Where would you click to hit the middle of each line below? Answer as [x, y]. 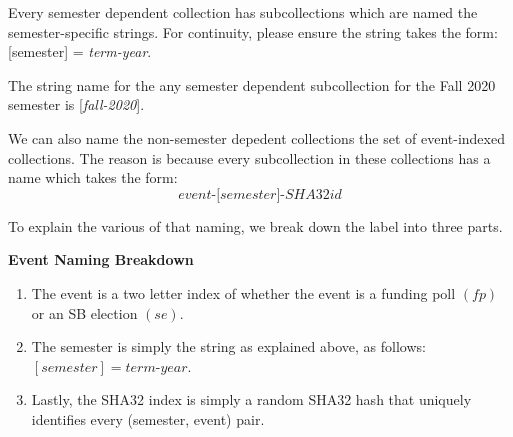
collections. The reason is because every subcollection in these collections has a [249, 157]
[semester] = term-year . [80, 51]
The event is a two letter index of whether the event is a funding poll [243, 292]
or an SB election [84, 312]
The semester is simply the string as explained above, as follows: [228, 346]
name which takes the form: [93, 177]
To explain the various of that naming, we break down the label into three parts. [255, 225]
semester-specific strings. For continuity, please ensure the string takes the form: [253, 31]
